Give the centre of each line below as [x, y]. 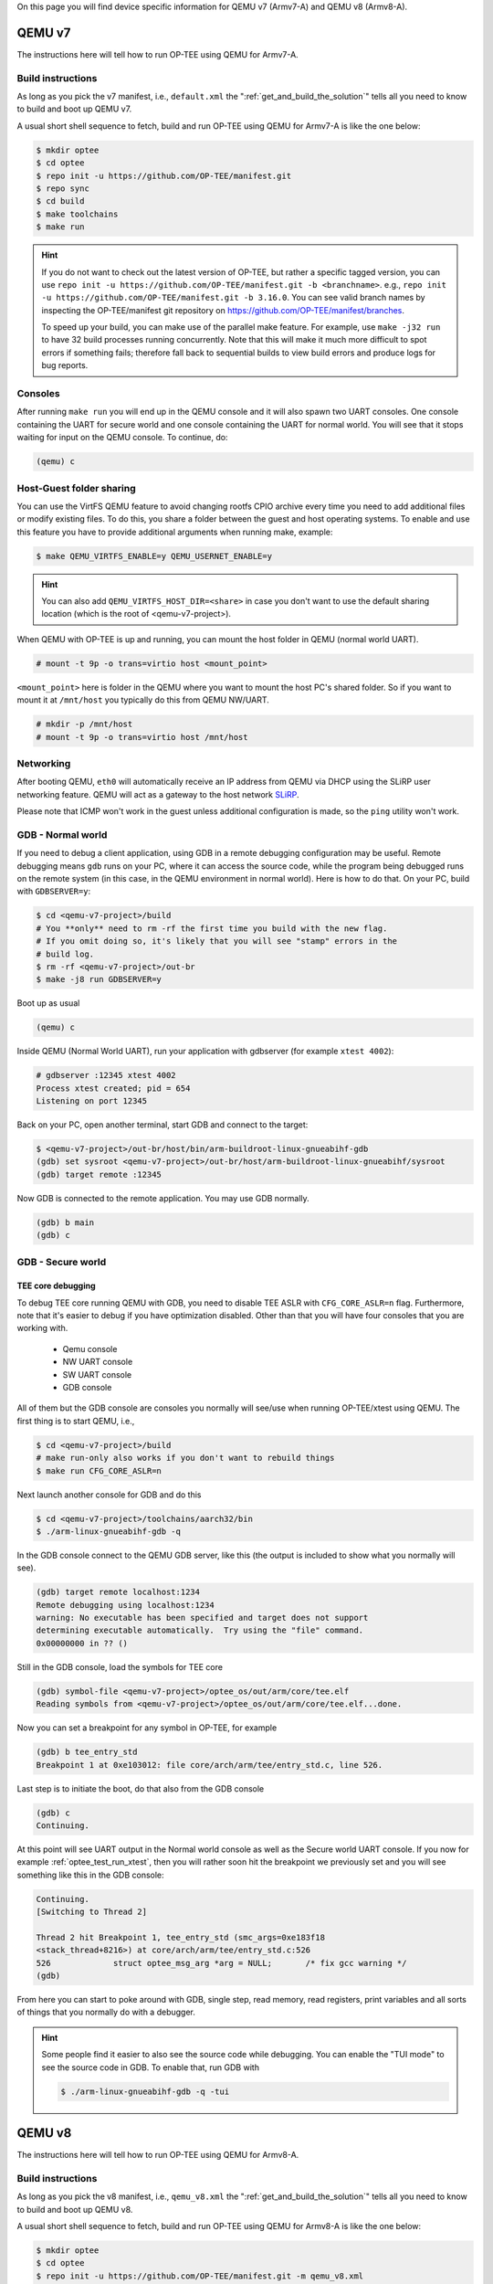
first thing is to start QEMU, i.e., [76, 1421]
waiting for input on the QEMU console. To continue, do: [122, 438]
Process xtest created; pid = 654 [113, 1088]
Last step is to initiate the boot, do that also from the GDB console [141, 1788]
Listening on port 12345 [92, 1101]
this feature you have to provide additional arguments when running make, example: [175, 532]
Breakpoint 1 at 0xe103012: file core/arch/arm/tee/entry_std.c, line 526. [210, 1765]
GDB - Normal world [62, 834]
